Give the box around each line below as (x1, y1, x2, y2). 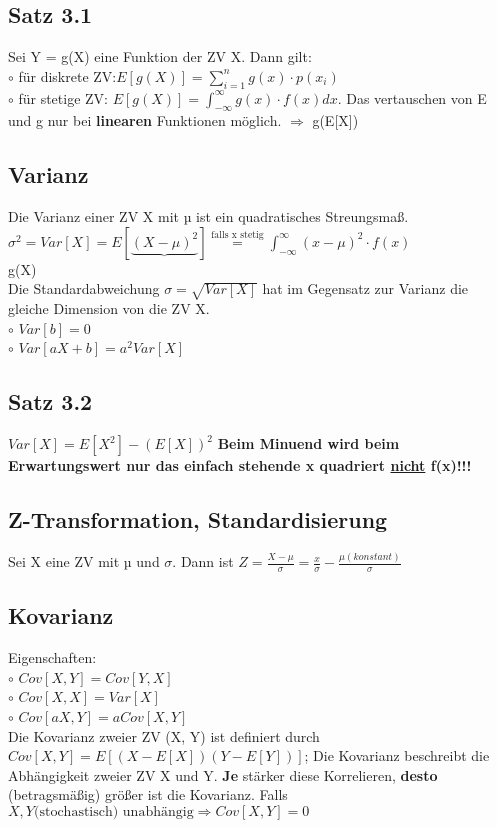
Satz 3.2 (8, 386, 93, 417)
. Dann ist (172, 551, 234, 572)
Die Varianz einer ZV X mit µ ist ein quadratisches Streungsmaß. (8, 206, 409, 227)
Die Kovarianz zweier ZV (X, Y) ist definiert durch (8, 725, 320, 746)
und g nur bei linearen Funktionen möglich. (8, 110, 282, 131)
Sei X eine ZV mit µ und (8, 551, 160, 572)
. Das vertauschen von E (337, 87, 487, 108)
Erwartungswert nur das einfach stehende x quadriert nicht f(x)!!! (8, 455, 472, 476)
